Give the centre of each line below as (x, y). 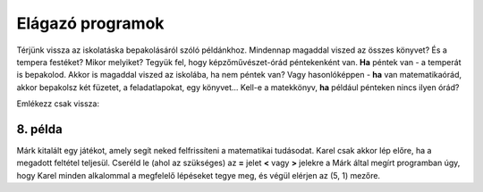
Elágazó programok (90, 23)
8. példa (39, 129)
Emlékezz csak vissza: (58, 104)
